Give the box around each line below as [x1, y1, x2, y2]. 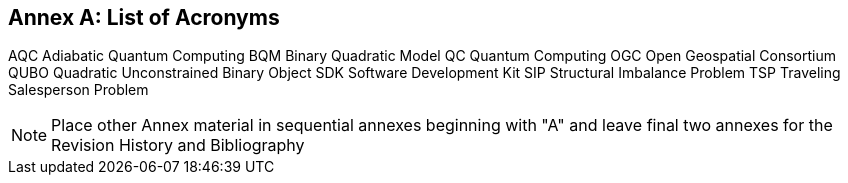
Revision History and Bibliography [51, 135, 305, 156]
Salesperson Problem [8, 81, 149, 99]
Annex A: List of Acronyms [8, 5, 280, 30]
